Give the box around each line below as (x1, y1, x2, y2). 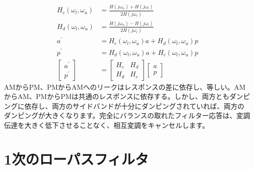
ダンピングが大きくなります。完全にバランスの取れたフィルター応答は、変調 (4, 110, 251, 121)
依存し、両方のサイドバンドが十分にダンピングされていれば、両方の (24, 100, 245, 111)
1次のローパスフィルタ (4, 148, 149, 169)
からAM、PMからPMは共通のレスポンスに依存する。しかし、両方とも (4, 91, 229, 101)
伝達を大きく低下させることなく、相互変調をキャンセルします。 (4, 120, 209, 130)
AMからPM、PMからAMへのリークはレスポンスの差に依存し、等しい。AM (4, 81, 246, 92)
